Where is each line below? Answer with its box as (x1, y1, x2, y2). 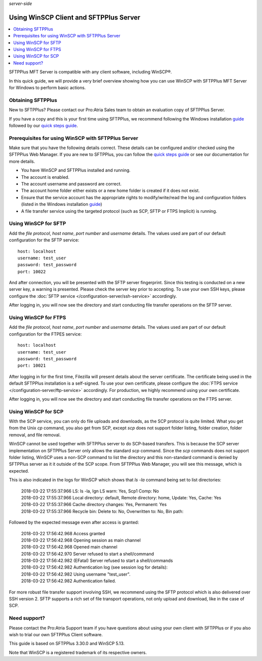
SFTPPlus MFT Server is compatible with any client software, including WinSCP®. (9, 69, 172, 75)
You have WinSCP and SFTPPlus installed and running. (21, 168, 131, 173)
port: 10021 (17, 363, 46, 369)
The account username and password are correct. (21, 181, 122, 187)
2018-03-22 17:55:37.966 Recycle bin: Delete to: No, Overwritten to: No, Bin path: (21, 508, 184, 514)
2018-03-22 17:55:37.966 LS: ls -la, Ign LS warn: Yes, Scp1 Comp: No (21, 488, 159, 494)
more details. (9, 158, 35, 164)
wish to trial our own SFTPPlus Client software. (9, 631, 103, 637)
